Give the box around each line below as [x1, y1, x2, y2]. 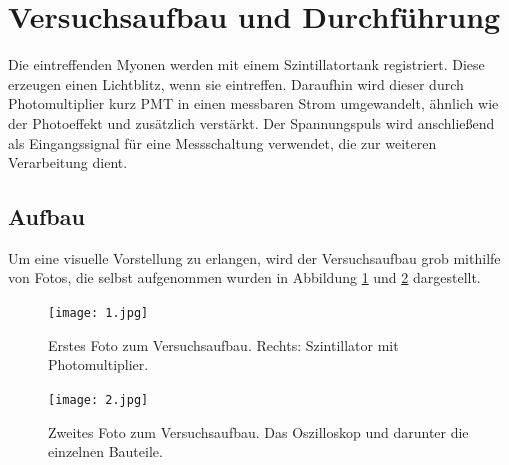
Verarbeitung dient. [8, 152, 128, 173]
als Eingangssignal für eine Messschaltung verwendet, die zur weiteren [8, 132, 437, 153]
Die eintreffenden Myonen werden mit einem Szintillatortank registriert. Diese [8, 54, 485, 75]
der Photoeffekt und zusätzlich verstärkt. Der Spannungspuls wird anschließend [8, 112, 495, 133]
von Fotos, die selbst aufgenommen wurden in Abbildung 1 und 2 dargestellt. [8, 267, 481, 288]
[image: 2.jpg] [48, 392, 149, 407]
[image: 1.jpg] [48, 306, 149, 321]
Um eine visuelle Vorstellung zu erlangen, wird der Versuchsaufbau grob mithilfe [8, 247, 501, 268]
